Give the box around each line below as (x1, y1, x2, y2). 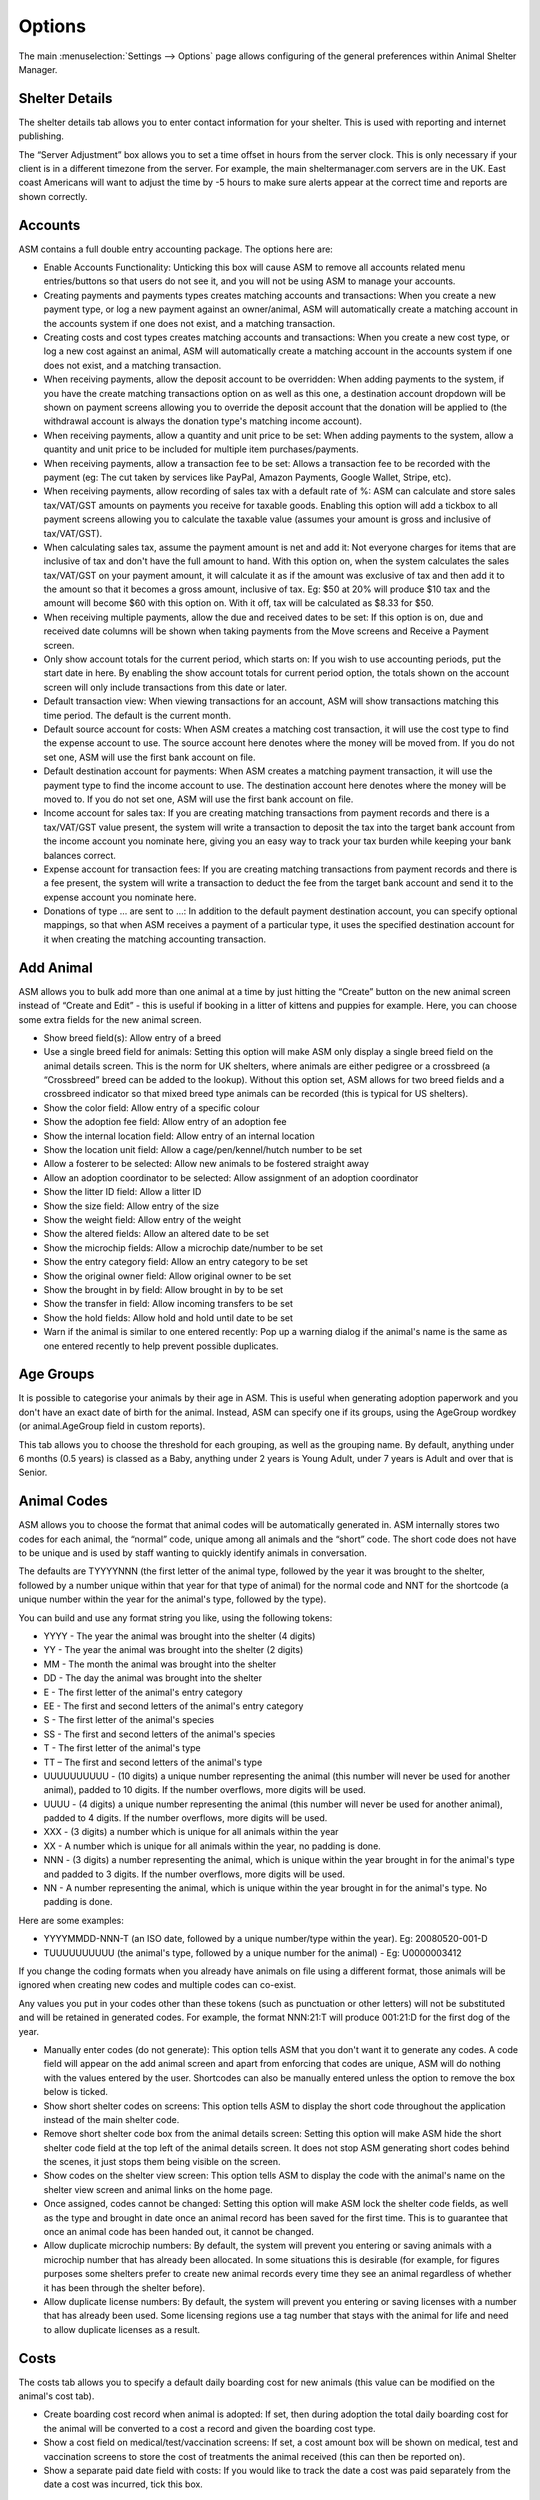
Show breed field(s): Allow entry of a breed (43, 1031, 222, 1044)
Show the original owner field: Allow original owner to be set (43, 1270, 292, 1282)
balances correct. (43, 849, 117, 861)
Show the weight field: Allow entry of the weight (43, 1214, 242, 1225)
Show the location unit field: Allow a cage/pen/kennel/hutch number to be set (43, 1144, 363, 1156)
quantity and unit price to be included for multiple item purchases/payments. (43, 443, 359, 455)
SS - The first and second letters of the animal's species (43, 1728, 276, 1740)
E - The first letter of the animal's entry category (43, 1686, 244, 1698)
